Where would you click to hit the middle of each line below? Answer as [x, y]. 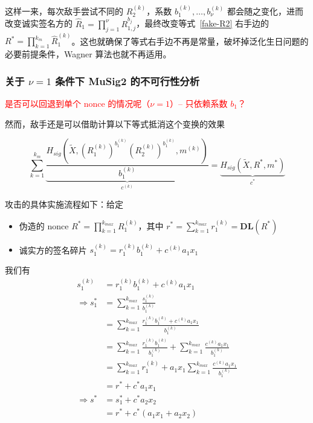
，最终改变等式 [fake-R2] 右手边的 [203, 23]
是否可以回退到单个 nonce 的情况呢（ [78, 103]
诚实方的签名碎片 [53, 250]
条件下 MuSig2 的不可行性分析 [127, 81]
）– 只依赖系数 [198, 103]
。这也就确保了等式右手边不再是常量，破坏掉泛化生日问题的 [190, 41]
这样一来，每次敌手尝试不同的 [64, 11]
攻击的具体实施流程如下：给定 [64, 204]
